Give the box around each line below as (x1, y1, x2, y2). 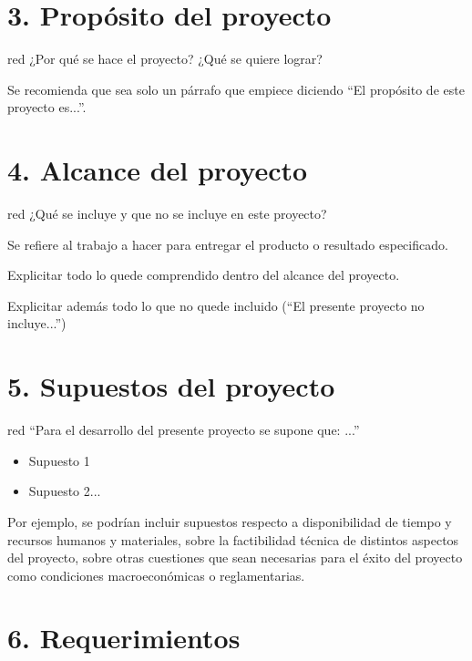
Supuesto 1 (28, 450, 90, 470)
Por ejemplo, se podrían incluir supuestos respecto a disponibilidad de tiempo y (7, 511, 452, 531)
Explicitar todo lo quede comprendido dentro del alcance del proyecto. (7, 265, 400, 284)
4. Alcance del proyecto (7, 151, 308, 189)
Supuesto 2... (28, 481, 101, 501)
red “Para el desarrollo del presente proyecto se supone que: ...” (7, 420, 360, 439)
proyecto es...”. (7, 98, 87, 117)
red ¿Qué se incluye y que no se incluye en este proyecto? (7, 204, 327, 223)
